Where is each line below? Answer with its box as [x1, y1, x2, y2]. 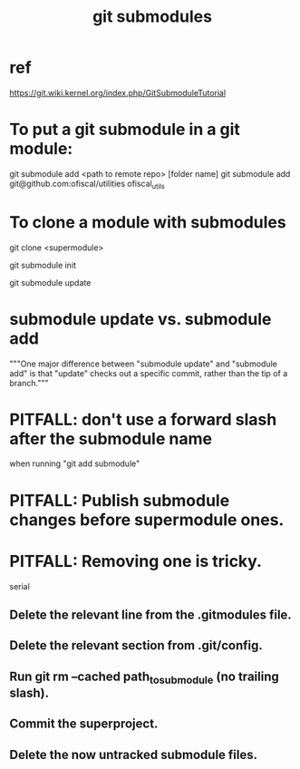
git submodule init [9, 259, 77, 270]
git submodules [92, 6, 213, 27]
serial [9, 580, 30, 591]
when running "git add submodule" [9, 458, 140, 469]
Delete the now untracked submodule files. [9, 746, 258, 763]
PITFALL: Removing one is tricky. [9, 550, 263, 571]
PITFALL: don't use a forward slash [9, 409, 277, 430]
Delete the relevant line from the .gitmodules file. [9, 608, 292, 622]
